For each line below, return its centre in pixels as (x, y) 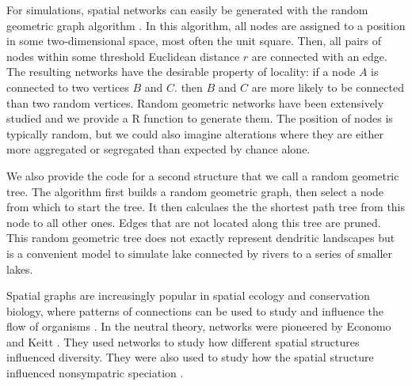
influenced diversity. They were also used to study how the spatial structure (190, 357)
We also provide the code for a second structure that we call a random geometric (203, 175)
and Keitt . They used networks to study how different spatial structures (183, 341)
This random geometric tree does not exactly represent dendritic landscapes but (201, 238)
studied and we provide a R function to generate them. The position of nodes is (200, 118)
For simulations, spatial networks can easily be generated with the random (187, 9)
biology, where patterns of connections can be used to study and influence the (195, 310)
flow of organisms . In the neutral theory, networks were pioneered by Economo (199, 326)
